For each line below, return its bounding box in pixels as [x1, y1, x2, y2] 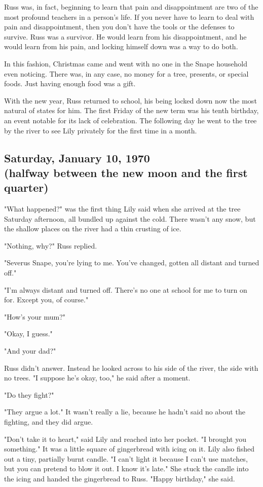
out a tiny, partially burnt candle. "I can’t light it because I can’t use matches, [4, 453, 248, 464]
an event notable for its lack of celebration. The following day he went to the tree [4, 115, 257, 125]
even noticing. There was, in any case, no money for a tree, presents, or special [4, 68, 249, 79]
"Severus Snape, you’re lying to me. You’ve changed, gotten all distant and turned [4, 257, 259, 268]
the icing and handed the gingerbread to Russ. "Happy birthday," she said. [4, 473, 235, 483]
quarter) [4, 180, 49, 195]
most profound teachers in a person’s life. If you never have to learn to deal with [4, 11, 254, 22]
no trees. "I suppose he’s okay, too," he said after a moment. [4, 372, 191, 383]
